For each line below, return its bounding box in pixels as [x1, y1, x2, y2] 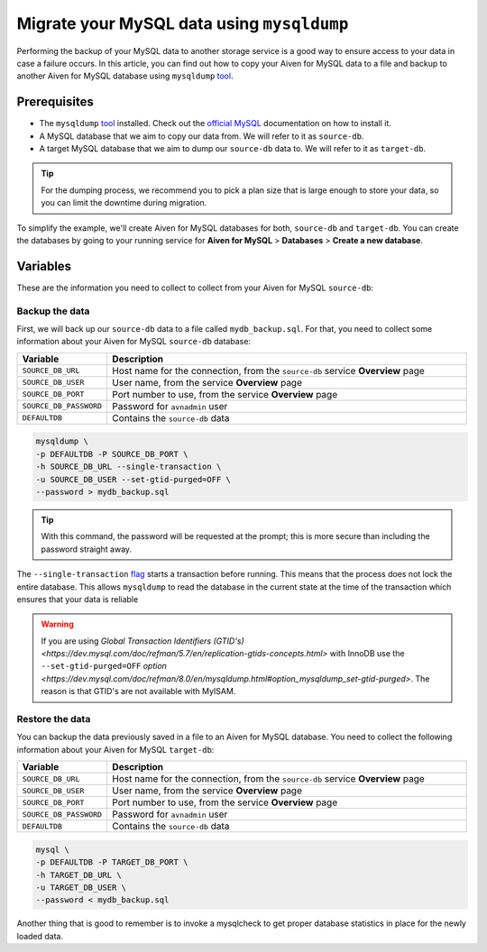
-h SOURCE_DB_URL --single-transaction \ [35, 462, 222, 472]
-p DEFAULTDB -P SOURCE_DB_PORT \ [35, 449, 188, 459]
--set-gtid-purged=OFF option [41, 661, 167, 672]
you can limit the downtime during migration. [41, 197, 207, 208]
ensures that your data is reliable [16, 593, 139, 604]
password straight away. [41, 544, 133, 554]
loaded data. [16, 930, 64, 941]
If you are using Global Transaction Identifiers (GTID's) [41, 636, 245, 646]
